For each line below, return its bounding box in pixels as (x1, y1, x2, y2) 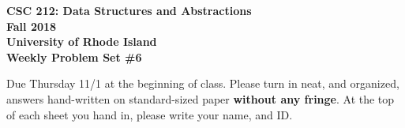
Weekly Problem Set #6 (6, 48, 142, 65)
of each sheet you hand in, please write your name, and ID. (6, 106, 293, 122)
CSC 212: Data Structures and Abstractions (6, 2, 252, 18)
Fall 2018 (6, 17, 57, 34)
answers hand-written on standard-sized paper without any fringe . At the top (6, 90, 395, 107)
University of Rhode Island (6, 33, 157, 50)
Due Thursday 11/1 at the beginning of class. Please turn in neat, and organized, (6, 75, 399, 92)
